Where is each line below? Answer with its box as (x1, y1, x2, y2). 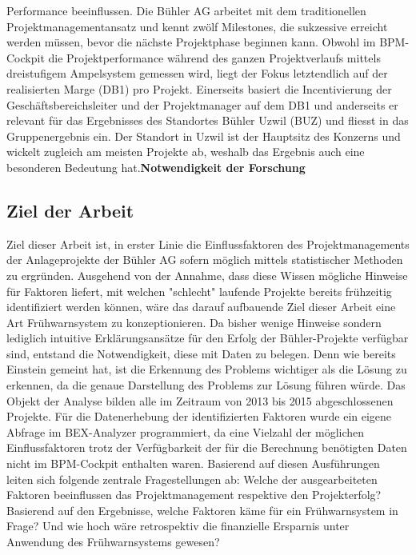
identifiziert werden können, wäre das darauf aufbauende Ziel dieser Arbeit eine (6, 298, 396, 315)
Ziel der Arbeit (6, 198, 134, 222)
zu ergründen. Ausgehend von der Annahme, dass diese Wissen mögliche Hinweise (6, 266, 408, 283)
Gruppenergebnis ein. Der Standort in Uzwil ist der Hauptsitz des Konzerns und (6, 127, 401, 144)
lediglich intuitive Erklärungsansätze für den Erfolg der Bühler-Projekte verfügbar (6, 329, 409, 346)
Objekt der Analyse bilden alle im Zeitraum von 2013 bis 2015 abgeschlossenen (6, 392, 394, 409)
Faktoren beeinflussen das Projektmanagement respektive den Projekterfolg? (6, 486, 382, 503)
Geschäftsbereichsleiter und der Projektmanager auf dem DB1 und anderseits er (6, 96, 398, 113)
